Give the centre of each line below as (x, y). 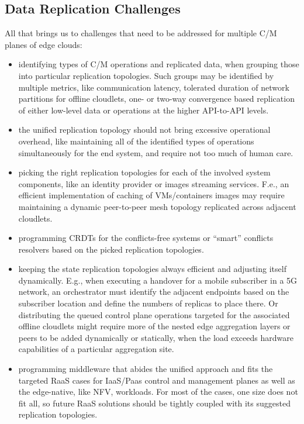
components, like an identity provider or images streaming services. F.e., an (154, 183)
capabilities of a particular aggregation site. (96, 349)
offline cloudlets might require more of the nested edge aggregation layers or (154, 326)
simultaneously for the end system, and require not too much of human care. (156, 152)
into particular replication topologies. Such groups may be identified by (146, 75)
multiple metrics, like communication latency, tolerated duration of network (154, 87)
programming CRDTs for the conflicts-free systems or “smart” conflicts (146, 238)
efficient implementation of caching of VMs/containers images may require (151, 195)
